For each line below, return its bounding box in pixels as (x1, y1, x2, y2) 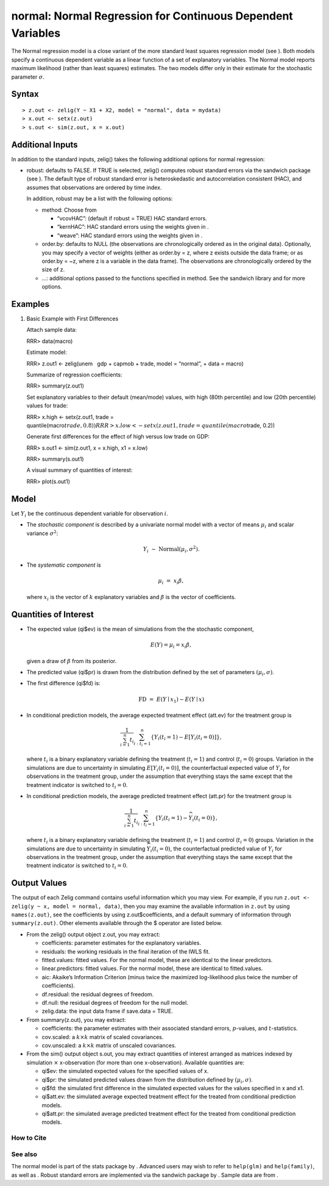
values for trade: (26, 402, 68, 409)
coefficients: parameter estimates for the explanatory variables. (41, 940, 201, 947)
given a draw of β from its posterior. (26, 657, 117, 664)
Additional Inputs (11, 139, 79, 149)
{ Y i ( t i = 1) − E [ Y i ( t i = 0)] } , (150, 733, 222, 742)
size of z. (41, 266, 65, 273)
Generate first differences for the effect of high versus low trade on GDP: (26, 433, 210, 440)
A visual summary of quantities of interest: (26, 467, 133, 474)
